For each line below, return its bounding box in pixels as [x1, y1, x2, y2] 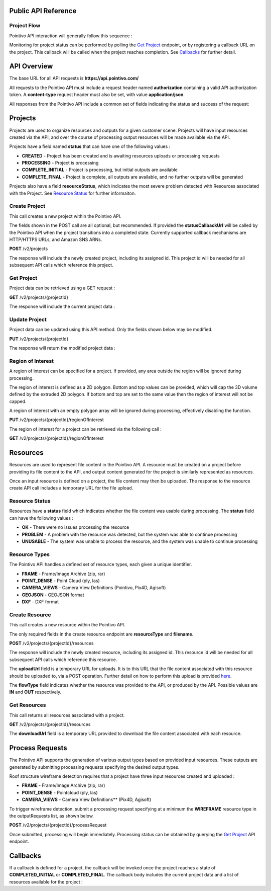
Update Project [9, 316, 47, 323]
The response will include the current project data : [9, 303, 115, 309]
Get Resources [9, 702, 46, 709]
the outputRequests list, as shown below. [9, 813, 94, 819]
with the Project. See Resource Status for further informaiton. [9, 190, 136, 196]
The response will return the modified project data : [9, 345, 115, 351]
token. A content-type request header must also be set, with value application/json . [9, 92, 185, 98]
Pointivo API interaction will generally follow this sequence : [9, 33, 132, 39]
